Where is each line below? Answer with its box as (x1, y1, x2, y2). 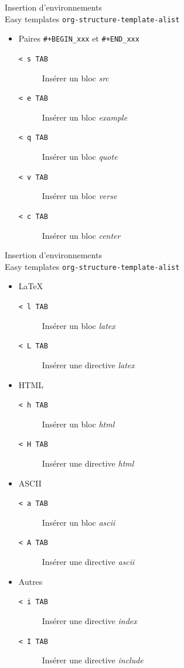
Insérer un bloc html (42, 417, 115, 430)
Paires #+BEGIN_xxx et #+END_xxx (18, 32, 139, 44)
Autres (18, 575, 43, 587)
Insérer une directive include (42, 654, 144, 666)
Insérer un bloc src (42, 71, 109, 84)
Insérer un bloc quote (42, 150, 118, 163)
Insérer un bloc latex (42, 319, 115, 331)
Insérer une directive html (42, 457, 134, 469)
